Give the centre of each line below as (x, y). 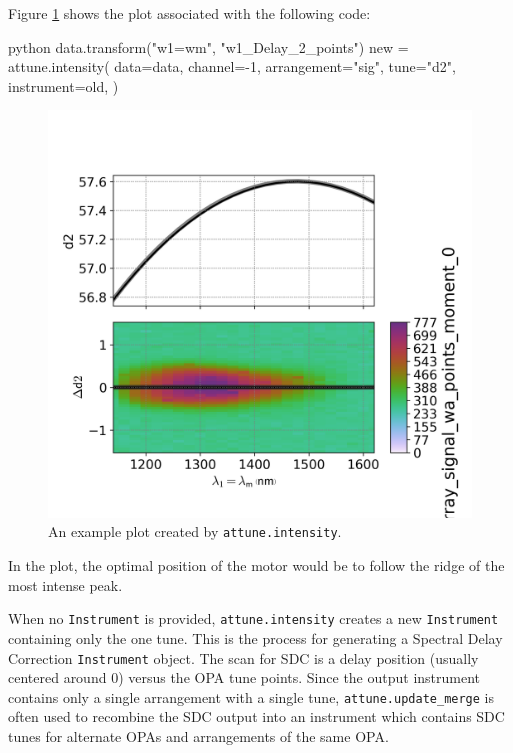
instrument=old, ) (63, 85)
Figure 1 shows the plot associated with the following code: (189, 13)
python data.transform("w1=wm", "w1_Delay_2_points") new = (208, 46)
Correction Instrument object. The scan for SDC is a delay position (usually (243, 657)
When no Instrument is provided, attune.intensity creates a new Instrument (253, 618)
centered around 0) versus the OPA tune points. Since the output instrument (244, 677)
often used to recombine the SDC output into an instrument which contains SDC (256, 716)
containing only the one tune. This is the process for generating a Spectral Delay (255, 637)
